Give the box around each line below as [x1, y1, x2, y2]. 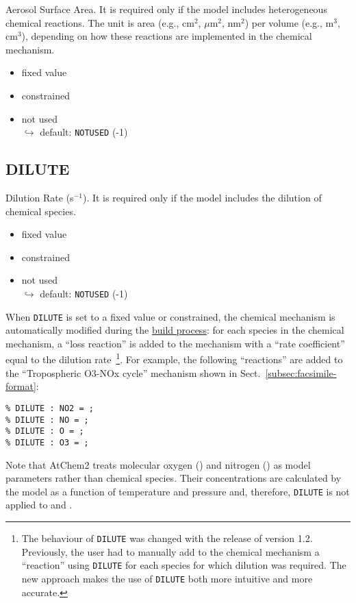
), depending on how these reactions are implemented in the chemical [21, 29, 312, 43]
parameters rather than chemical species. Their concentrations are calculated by [5, 471, 342, 485]
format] [5, 379, 36, 393]
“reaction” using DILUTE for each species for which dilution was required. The [21, 558, 346, 572]
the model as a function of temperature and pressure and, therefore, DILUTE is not [5, 484, 350, 498]
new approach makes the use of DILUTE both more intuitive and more [21, 571, 313, 585]
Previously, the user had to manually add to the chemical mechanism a [21, 544, 320, 558]
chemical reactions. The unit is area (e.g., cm [5, 15, 194, 29]
